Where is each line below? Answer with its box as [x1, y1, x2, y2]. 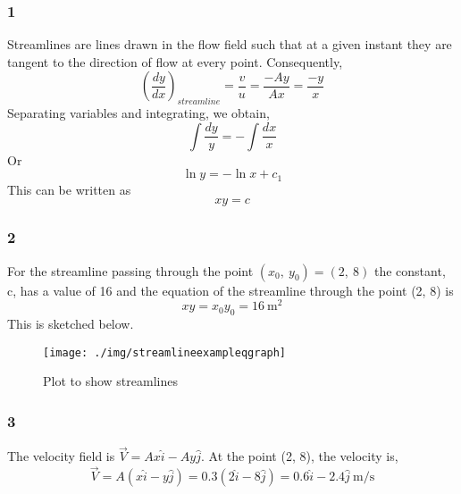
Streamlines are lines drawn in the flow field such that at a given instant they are [7, 35, 452, 54]
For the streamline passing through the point [7, 261, 254, 280]
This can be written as [7, 180, 131, 198]
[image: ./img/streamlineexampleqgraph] [43, 346, 287, 359]
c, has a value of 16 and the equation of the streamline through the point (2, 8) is [7, 280, 454, 299]
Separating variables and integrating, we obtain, [7, 104, 270, 122]
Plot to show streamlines [43, 372, 178, 390]
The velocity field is [7, 447, 115, 465]
